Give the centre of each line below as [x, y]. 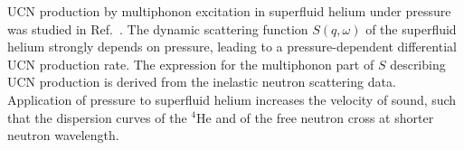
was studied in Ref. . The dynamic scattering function [158, 28]
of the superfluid [411, 28]
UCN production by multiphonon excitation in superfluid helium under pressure [229, 11]
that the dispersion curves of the [97, 117]
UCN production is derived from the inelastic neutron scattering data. [202, 82]
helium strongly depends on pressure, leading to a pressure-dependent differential [232, 47]
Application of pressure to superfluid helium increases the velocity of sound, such [232, 99]
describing [418, 64]
